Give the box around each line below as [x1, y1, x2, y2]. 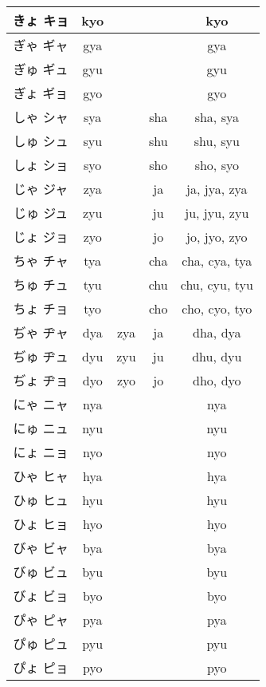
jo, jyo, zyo [186, 227, 248, 246]
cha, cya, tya [182, 251, 252, 270]
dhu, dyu [192, 346, 242, 365]
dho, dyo [193, 370, 241, 389]
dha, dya [193, 322, 241, 342]
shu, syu [194, 131, 240, 150]
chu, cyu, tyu [180, 274, 253, 294]
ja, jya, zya [186, 179, 248, 198]
